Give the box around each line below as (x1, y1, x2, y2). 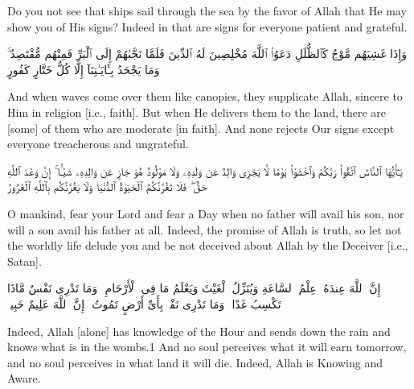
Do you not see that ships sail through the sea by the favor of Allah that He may (7, 2, 407, 19)
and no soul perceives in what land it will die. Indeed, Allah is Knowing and (7, 354, 383, 370)
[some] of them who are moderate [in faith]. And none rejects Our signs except (7, 119, 395, 136)
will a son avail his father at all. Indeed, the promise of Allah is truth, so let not (7, 221, 402, 238)
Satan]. (7, 252, 42, 269)
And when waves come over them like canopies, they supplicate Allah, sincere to (7, 88, 403, 105)
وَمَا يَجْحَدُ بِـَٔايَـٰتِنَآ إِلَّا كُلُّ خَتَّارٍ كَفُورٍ (7, 60, 160, 77)
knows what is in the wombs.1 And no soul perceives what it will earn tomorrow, (7, 338, 407, 355)
